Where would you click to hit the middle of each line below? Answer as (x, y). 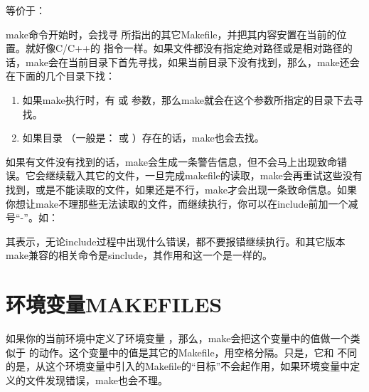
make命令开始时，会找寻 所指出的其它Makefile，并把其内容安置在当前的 (171, 34)
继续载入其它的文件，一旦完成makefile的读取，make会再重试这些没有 (204, 175)
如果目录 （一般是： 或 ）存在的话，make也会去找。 (143, 138)
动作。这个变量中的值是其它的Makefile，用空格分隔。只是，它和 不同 (198, 352)
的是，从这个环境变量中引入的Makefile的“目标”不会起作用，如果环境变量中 (178, 366)
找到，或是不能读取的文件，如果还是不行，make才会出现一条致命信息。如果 (181, 189)
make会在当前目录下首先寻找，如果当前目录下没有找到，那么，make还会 (192, 62)
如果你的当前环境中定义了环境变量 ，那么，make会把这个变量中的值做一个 (178, 338)
